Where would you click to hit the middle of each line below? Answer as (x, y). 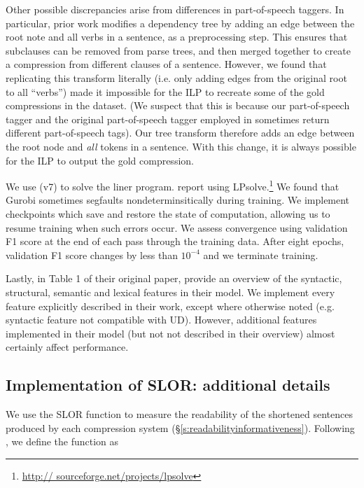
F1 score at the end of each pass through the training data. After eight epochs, (175, 241)
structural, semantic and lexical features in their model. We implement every (170, 292)
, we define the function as (62, 441)
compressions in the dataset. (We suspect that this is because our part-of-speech (178, 105)
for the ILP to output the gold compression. (100, 160)
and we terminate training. (261, 255)
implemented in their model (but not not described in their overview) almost (170, 333)
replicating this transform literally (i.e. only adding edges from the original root (176, 77)
